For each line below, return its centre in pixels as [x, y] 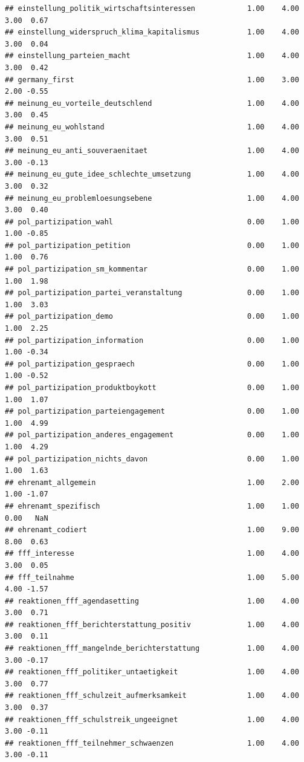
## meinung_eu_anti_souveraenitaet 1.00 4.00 [152, 151]
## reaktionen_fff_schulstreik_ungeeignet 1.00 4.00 [152, 719]
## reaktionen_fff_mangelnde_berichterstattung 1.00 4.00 [152, 649]
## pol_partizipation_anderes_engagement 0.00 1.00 [152, 435]
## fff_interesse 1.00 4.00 [152, 554]
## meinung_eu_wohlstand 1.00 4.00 [152, 127]
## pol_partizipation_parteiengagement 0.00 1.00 [152, 412]
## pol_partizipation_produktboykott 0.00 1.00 [152, 388]
